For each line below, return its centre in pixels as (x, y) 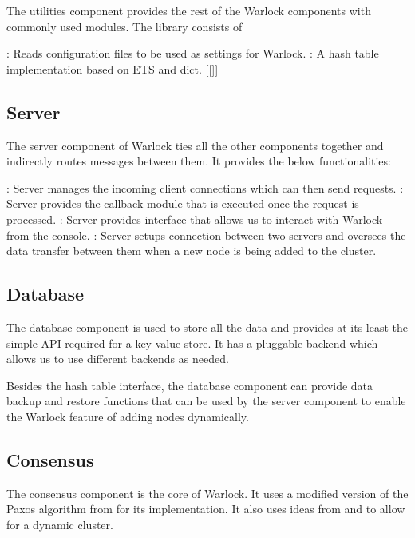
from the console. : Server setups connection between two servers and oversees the (206, 235)
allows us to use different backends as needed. (118, 359)
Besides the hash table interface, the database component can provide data (190, 385)
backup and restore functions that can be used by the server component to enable (206, 401)
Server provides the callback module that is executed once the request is (183, 203)
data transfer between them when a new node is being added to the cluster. (192, 251)
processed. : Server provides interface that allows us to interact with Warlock (195, 219)
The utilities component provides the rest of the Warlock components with (189, 10)
